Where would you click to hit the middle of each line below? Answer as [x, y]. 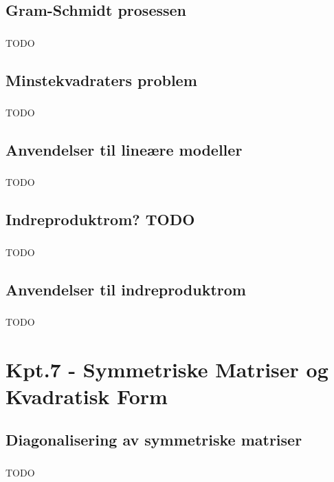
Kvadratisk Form [87, 396]
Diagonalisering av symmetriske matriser [154, 440]
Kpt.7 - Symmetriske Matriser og [167, 369]
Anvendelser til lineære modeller [124, 149]
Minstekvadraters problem [101, 80]
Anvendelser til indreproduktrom [126, 289]
